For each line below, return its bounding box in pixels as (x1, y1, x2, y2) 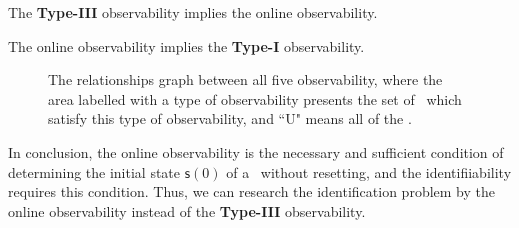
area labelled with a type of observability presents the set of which (48, 88, 462, 109)
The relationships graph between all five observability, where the (48, 69, 443, 90)
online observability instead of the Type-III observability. (8, 200, 366, 221)
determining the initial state (8, 161, 181, 182)
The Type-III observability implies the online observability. (8, 2, 378, 22)
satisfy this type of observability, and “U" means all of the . (48, 108, 412, 129)
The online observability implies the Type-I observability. (8, 35, 365, 56)
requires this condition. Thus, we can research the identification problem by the (8, 181, 496, 202)
